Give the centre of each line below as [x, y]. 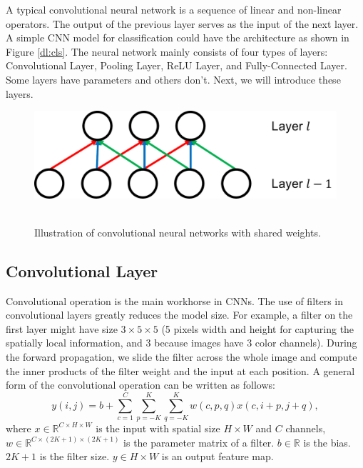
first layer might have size [62, 328]
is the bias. [327, 442]
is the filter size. [75, 456]
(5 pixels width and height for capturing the [258, 328]
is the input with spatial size [158, 428]
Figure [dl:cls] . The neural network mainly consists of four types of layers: [167, 51]
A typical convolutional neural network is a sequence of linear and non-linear [174, 9]
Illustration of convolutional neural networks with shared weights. [178, 232]
